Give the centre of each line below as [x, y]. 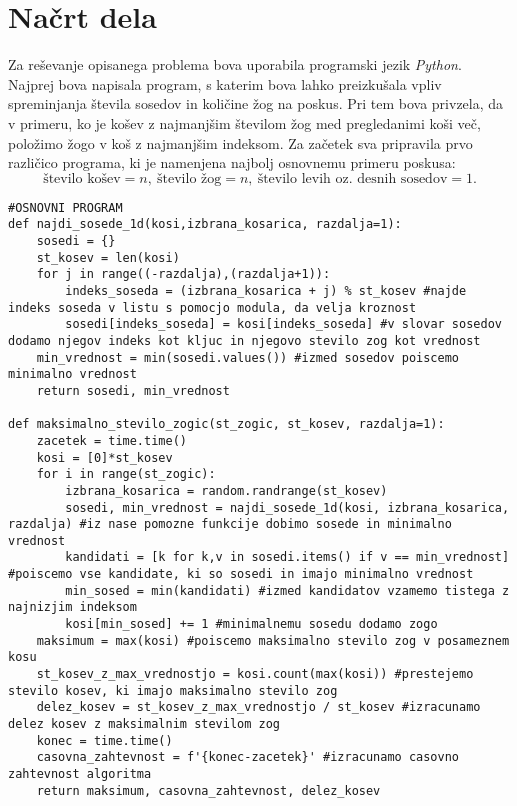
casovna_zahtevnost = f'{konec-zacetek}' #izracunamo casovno [248, 757]
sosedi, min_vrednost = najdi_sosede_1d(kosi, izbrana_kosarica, [287, 507]
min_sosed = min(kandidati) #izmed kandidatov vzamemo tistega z [287, 590]
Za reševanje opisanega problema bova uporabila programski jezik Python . [235, 64]
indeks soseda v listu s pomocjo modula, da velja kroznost [212, 307]
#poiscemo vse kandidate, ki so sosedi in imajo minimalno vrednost [241, 574]
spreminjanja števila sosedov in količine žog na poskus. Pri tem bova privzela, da [256, 103]
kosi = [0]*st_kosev [104, 457]
